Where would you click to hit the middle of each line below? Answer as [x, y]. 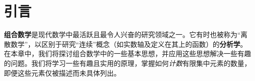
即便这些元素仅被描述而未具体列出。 [62, 72]
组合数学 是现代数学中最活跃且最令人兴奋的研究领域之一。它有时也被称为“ [122, 34]
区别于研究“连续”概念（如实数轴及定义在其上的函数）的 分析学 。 [144, 44]
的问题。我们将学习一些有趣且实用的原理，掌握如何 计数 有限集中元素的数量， [127, 63]
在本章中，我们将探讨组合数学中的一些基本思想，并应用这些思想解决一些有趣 [127, 53]
